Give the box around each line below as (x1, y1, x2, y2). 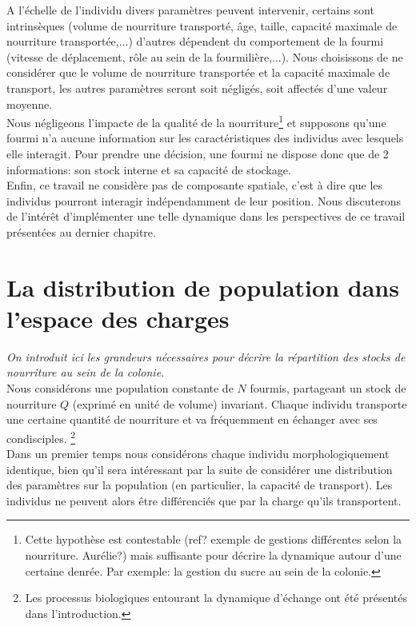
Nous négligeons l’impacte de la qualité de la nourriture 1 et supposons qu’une (6, 112, 386, 130)
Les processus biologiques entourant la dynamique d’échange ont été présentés (25, 589, 407, 606)
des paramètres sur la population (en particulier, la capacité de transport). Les (6, 476, 393, 493)
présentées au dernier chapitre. (6, 223, 156, 240)
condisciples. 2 (6, 427, 76, 446)
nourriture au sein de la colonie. (6, 364, 165, 381)
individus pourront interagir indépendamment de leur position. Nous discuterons (6, 192, 402, 209)
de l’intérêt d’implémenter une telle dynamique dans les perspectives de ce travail (6, 208, 406, 225)
